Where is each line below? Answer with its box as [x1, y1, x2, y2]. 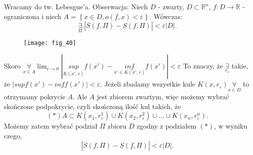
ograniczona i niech [4, 11, 62, 21]
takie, [231, 61, 249, 71]
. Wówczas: [149, 11, 183, 21]
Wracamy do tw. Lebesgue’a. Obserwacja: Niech [4, 1, 148, 11]
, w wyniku [214, 121, 248, 131]
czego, [4, 131, 22, 141]
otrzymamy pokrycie [4, 91, 66, 102]
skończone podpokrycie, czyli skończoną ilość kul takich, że [4, 101, 181, 111]
